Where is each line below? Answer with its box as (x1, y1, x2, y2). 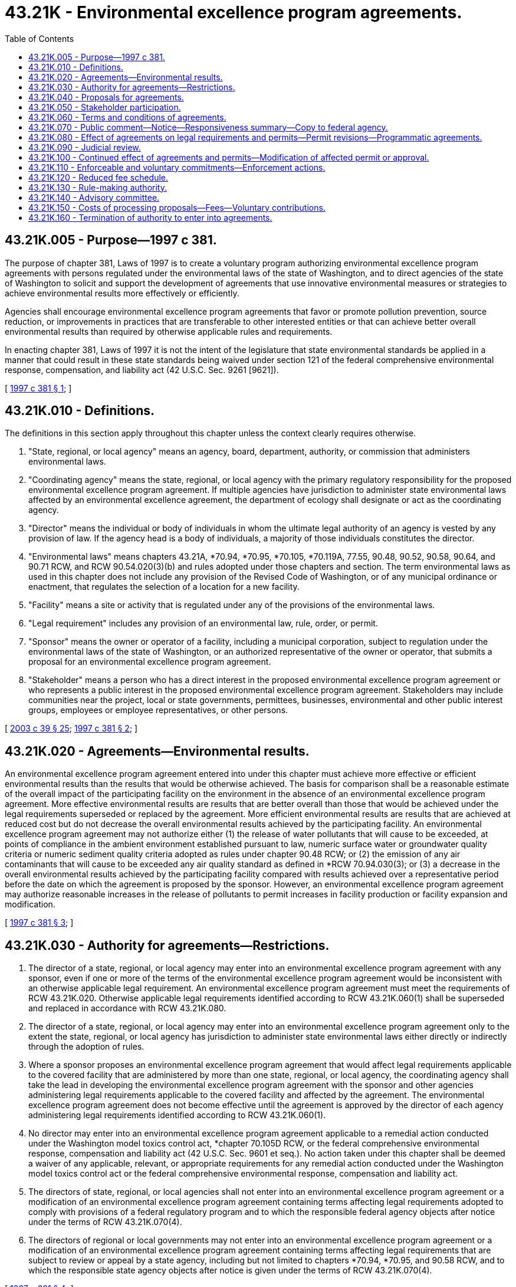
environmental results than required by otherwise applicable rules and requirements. (5, 326, 333, 337)
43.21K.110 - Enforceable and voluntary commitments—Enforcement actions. (28, 162, 326, 172)
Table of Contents (5, 33, 74, 44)
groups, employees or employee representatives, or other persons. (28, 705, 288, 716)
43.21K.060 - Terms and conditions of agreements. (28, 112, 226, 122)
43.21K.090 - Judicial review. (28, 142, 141, 152)
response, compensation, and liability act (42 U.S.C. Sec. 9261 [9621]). (5, 364, 279, 375)
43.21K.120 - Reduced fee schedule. (28, 172, 169, 182)
